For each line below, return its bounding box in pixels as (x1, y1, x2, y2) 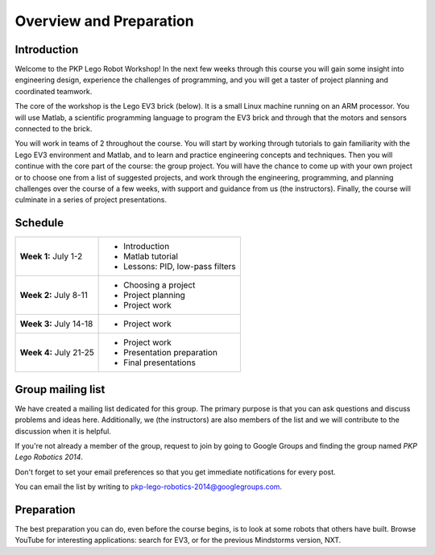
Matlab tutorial (123, 251, 179, 262)
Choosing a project (123, 280, 196, 291)
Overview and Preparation (14, 12, 194, 30)
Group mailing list (14, 383, 106, 396)
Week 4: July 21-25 (19, 347, 94, 358)
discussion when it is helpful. (14, 426, 112, 436)
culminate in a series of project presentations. (14, 195, 167, 205)
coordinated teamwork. (14, 86, 93, 96)
